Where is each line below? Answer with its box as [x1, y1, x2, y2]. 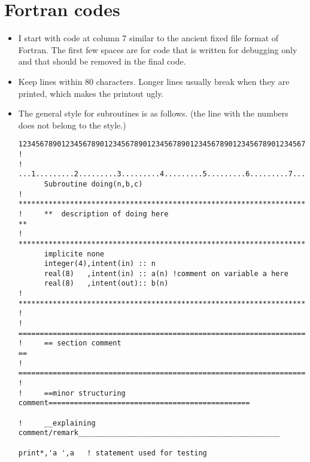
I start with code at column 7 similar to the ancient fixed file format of [18, 32, 279, 44]
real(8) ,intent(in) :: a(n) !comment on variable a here [44, 269, 288, 278]
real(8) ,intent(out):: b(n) [44, 279, 169, 288]
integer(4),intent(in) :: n [44, 259, 156, 268]
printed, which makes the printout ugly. [18, 87, 164, 99]
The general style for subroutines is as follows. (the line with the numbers [18, 107, 288, 120]
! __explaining [18, 418, 96, 427]
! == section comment [18, 339, 121, 348]
